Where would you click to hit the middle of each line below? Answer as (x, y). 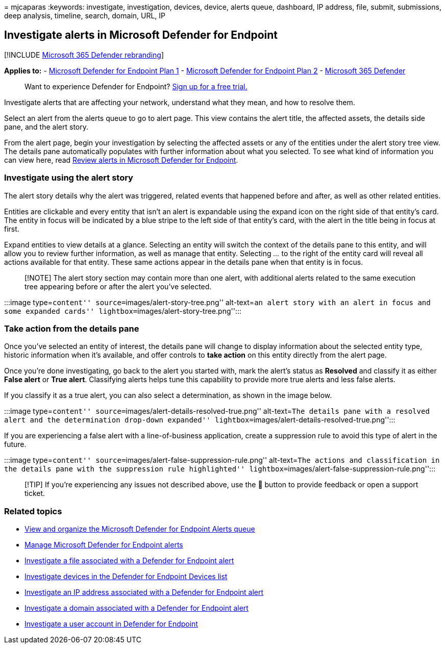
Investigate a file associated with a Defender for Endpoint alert (129, 561)
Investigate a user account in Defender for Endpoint (111, 624)
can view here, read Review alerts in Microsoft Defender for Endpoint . (121, 160)
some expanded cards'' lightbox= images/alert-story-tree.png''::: (123, 311)
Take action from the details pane (72, 328)
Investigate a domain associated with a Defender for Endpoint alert (137, 608)
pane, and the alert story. (46, 127)
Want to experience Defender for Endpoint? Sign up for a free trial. (136, 86)
